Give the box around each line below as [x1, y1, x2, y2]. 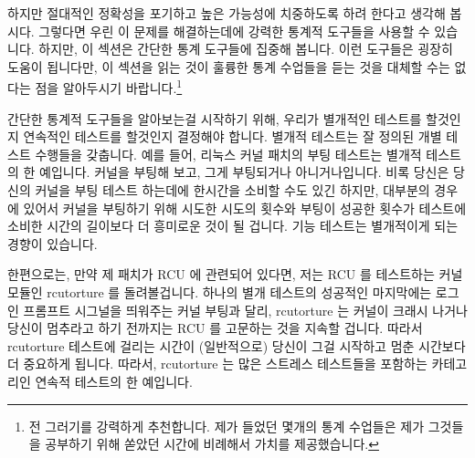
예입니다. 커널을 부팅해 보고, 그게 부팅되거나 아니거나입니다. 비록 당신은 [39, 162, 449, 182]
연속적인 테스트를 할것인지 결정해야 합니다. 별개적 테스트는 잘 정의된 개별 [23, 127, 442, 146]
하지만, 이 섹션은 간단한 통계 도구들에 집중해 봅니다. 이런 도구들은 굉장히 [38, 39, 453, 58]
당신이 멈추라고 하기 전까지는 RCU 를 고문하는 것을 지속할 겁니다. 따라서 [7, 318, 423, 338]
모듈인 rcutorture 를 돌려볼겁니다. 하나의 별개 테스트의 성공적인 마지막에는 [7, 282, 432, 301]
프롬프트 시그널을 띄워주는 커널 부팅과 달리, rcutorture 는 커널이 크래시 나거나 [23, 300, 468, 319]
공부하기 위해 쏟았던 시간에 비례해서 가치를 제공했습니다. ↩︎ [45, 434, 379, 453]
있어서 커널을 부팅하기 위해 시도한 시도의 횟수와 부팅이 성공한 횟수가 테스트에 [23, 198, 467, 217]
